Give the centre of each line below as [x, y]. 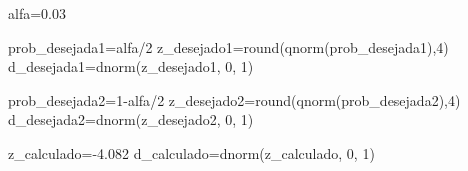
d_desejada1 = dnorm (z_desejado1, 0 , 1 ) [131, 66]
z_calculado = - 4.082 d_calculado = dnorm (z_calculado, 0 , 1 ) [191, 152]
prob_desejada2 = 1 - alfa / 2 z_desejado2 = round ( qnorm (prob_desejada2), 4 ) [234, 99]
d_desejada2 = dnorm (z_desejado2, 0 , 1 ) [131, 119]
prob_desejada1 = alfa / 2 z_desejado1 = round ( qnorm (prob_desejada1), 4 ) [228, 46]
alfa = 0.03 [37, 13]
